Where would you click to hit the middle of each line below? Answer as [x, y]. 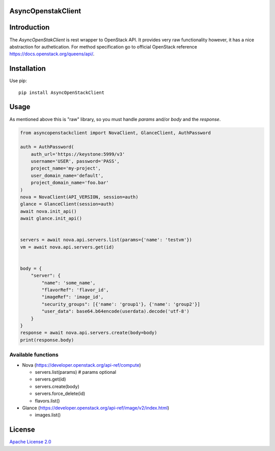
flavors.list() [47, 400]
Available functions [34, 355]
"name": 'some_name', [68, 283]
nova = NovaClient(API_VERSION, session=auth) [79, 197]
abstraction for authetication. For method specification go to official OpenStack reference [103, 46]
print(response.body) [47, 340]
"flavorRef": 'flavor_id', [75, 290]
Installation [28, 69]
